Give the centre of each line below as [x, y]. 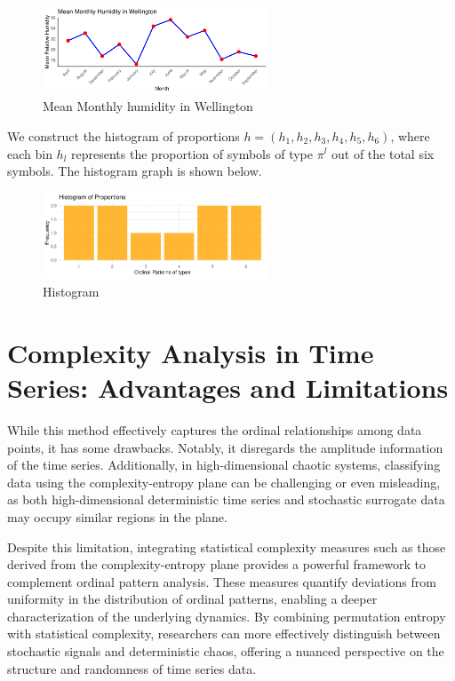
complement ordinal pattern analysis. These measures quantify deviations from [222, 581]
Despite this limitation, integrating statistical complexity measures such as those [227, 546]
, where [410, 135]
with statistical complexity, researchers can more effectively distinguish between [224, 633]
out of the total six [383, 153]
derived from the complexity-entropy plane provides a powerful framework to [216, 564]
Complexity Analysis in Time [191, 352]
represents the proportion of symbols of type [192, 153]
